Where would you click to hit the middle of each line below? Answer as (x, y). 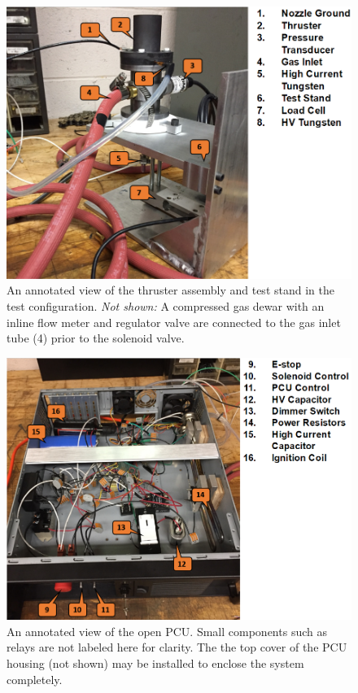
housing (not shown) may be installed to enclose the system (155, 662)
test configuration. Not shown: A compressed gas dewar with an (166, 306)
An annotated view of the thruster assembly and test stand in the (170, 290)
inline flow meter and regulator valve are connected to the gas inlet (174, 322)
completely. (35, 679)
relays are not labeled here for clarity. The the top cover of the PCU (177, 647)
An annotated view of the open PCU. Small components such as (167, 631)
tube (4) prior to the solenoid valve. (96, 338)
